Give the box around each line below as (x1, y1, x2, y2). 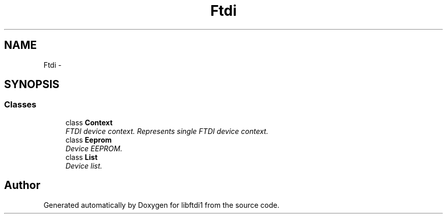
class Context (65, 118, 113, 127)
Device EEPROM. (65, 144, 122, 153)
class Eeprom (65, 135, 112, 144)
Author (4, 179, 40, 192)
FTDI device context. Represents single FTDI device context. (65, 126, 268, 135)
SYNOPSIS (4, 78, 60, 91)
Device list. (65, 161, 103, 170)
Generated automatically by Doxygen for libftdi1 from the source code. (43, 200, 280, 209)
